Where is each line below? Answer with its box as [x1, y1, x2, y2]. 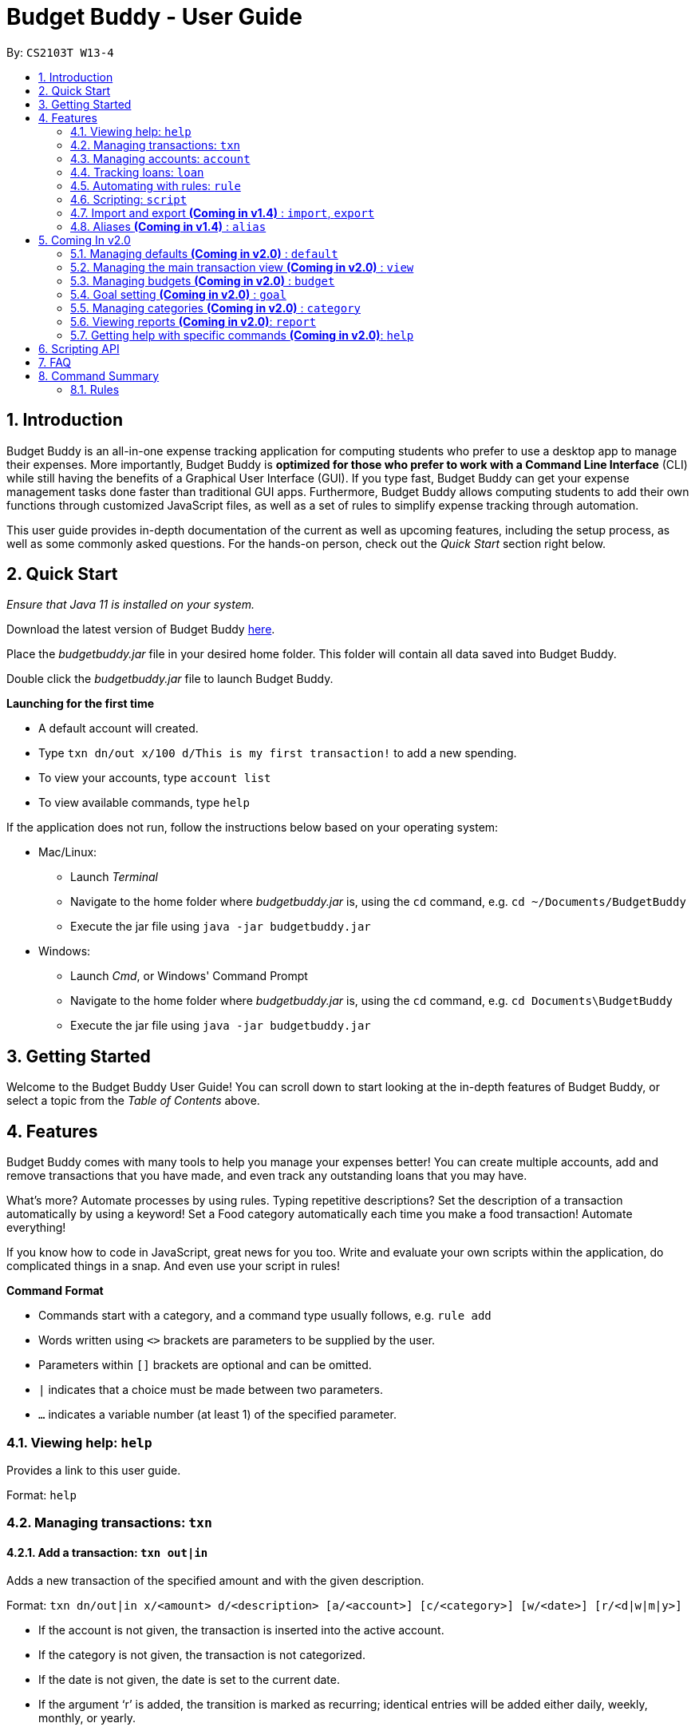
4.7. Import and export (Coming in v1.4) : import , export [70, 205, 375, 220]
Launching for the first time [6, 697, 155, 711]
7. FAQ [38, 355, 72, 369]
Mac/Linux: [38, 845, 97, 860]
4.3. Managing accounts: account [70, 151, 251, 165]
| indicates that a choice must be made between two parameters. [38, 1383, 384, 1397]
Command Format [6, 1284, 104, 1298]
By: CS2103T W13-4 [6, 45, 114, 59]
